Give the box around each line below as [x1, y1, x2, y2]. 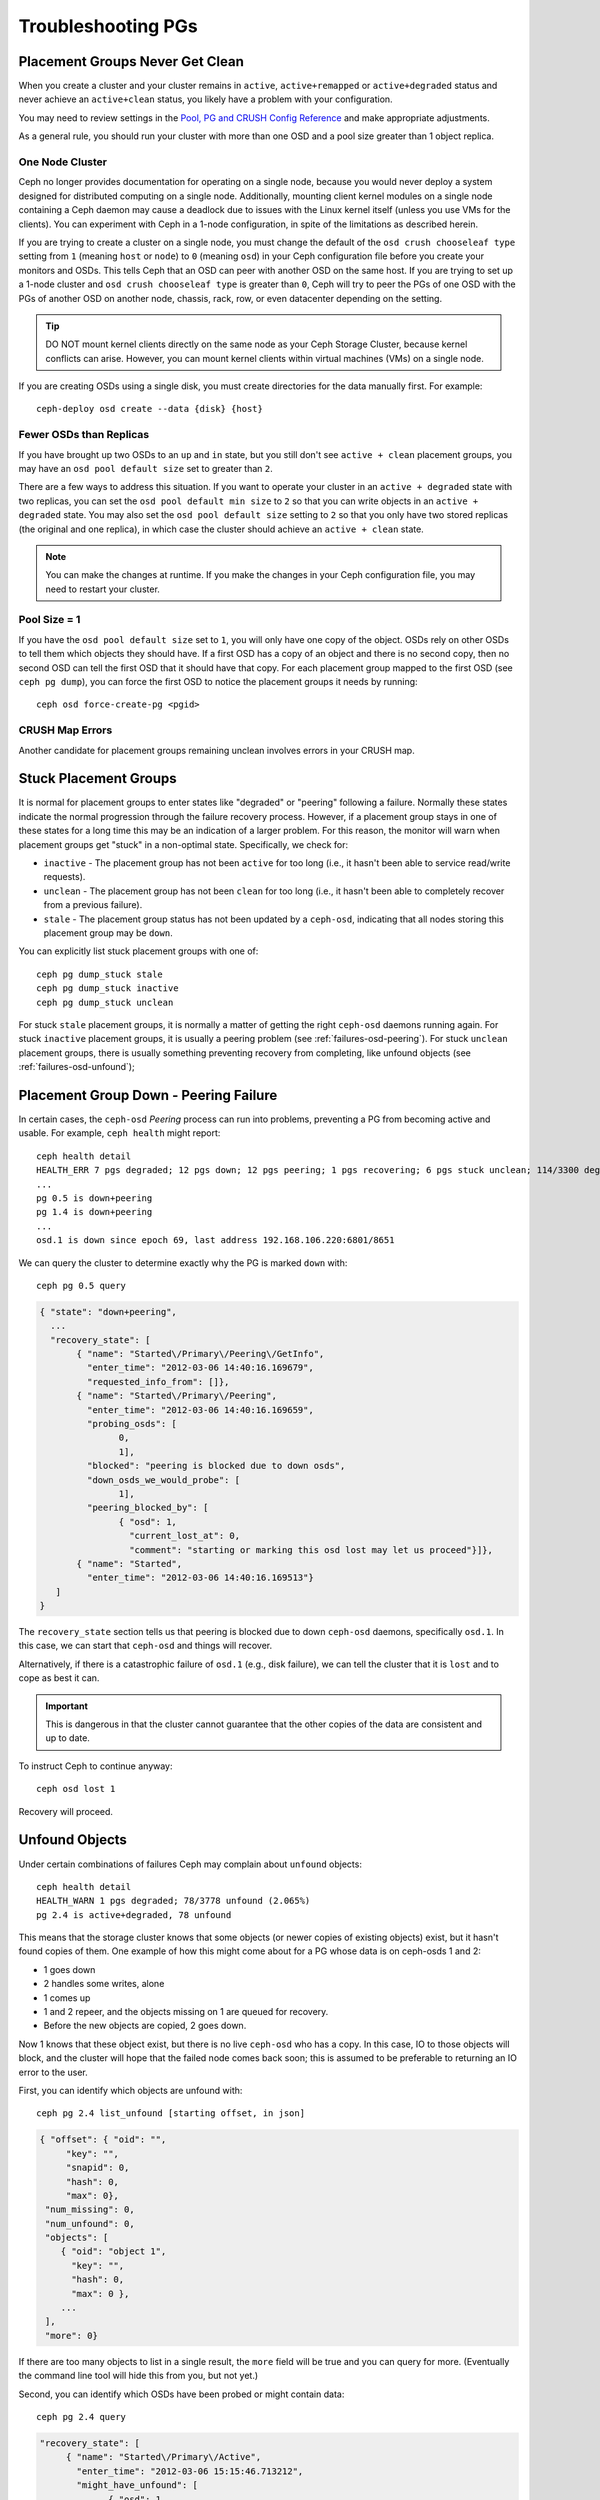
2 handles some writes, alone [43, 1978, 165, 1990]
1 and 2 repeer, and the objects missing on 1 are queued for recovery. [43, 2006, 329, 2018]
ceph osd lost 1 [36, 1783, 116, 1795]
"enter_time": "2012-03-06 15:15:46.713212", [76, 2465, 304, 2477]
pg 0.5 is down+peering [36, 1192, 153, 1204]
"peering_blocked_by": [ [86, 1502, 209, 1514]
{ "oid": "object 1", [60, 2246, 167, 2257]
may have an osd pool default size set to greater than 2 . [18, 462, 274, 474]
